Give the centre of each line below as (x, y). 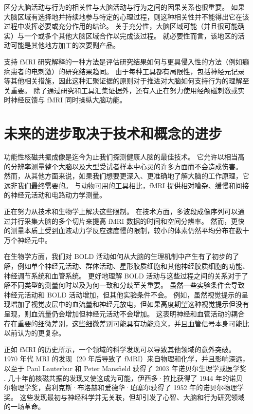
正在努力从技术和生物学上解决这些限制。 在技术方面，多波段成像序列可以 (121, 211)
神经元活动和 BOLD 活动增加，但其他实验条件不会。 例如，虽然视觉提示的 (123, 294)
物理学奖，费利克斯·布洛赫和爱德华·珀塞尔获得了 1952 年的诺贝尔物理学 (127, 387)
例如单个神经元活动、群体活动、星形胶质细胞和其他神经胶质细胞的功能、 (133, 266)
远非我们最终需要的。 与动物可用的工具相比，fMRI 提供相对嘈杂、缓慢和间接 (126, 185)
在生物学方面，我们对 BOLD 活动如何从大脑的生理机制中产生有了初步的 (118, 256)
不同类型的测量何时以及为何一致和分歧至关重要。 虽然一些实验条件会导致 (127, 285)
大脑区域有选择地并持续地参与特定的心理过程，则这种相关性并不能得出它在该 (126, 16)
